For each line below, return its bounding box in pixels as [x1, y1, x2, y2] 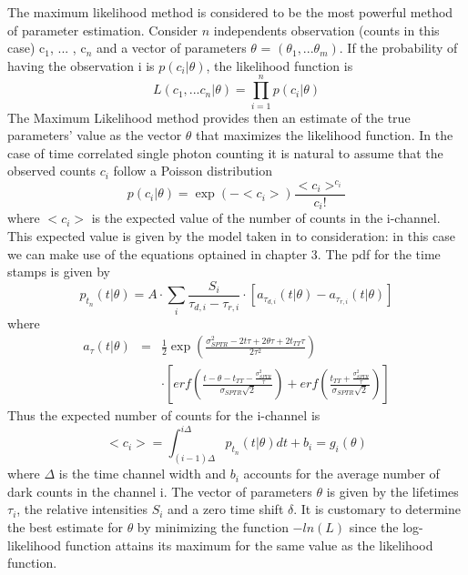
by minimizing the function [137, 518, 289, 537]
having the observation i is [7, 55, 155, 75]
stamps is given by [7, 262, 110, 281]
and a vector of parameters [96, 38, 247, 57]
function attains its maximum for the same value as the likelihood [65, 535, 433, 554]
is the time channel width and [58, 464, 227, 483]
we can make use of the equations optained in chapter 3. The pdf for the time [7, 244, 441, 263]
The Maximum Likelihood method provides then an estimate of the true [7, 107, 411, 126]
